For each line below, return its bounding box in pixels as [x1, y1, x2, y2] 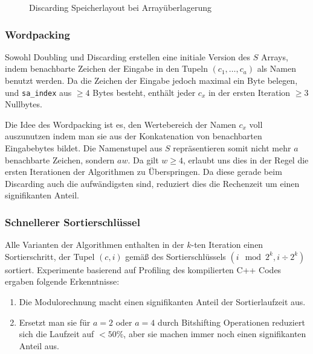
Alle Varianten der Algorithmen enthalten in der [5, 238, 184, 251]
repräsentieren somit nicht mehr [173, 142, 291, 154]
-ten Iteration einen [191, 238, 263, 251]
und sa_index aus [5, 86, 72, 98]
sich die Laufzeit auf [19, 327, 94, 340]
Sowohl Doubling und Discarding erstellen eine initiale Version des [5, 50, 251, 63]
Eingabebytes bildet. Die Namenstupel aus [5, 142, 163, 154]
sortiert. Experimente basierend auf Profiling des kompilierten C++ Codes [5, 263, 282, 276]
